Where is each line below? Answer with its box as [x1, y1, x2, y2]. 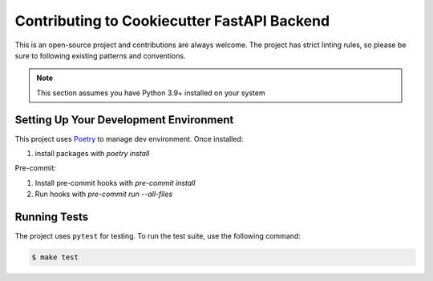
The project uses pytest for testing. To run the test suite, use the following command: [14, 231, 301, 241]
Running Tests [14, 211, 88, 223]
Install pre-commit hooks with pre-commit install [34, 178, 196, 187]
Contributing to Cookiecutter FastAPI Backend [14, 12, 330, 30]
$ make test [31, 253, 79, 262]
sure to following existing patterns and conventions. [14, 50, 186, 60]
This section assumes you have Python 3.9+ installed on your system [36, 88, 265, 98]
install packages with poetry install [34, 149, 150, 159]
